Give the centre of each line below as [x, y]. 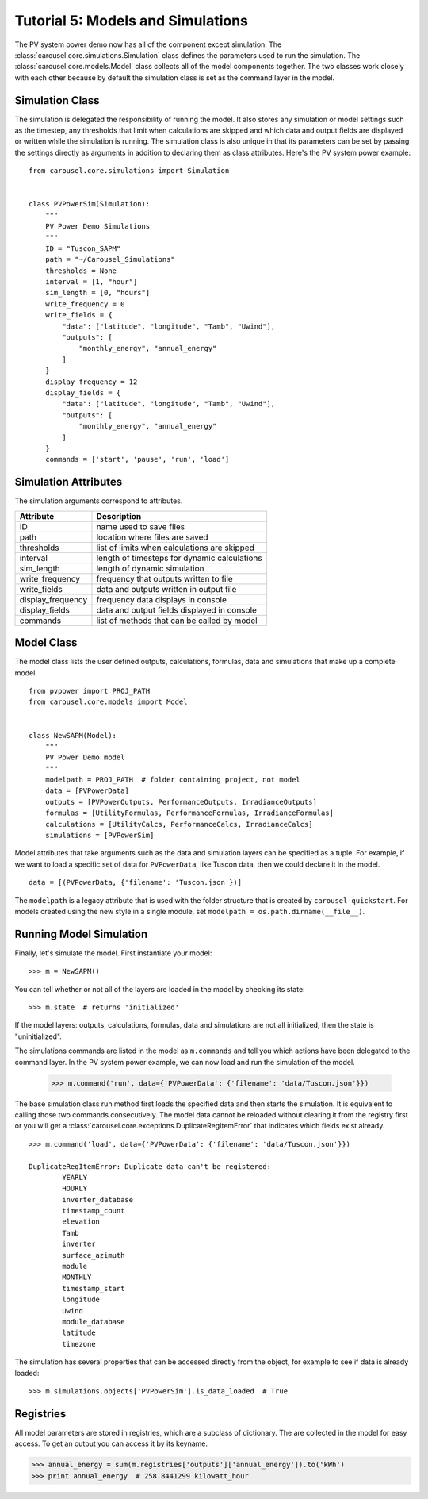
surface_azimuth [94, 1255]
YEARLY [75, 1177]
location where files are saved [153, 537]
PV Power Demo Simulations [97, 227]
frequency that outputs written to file [164, 578]
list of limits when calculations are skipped [176, 548]
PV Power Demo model [85, 757]
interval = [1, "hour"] [91, 282]
